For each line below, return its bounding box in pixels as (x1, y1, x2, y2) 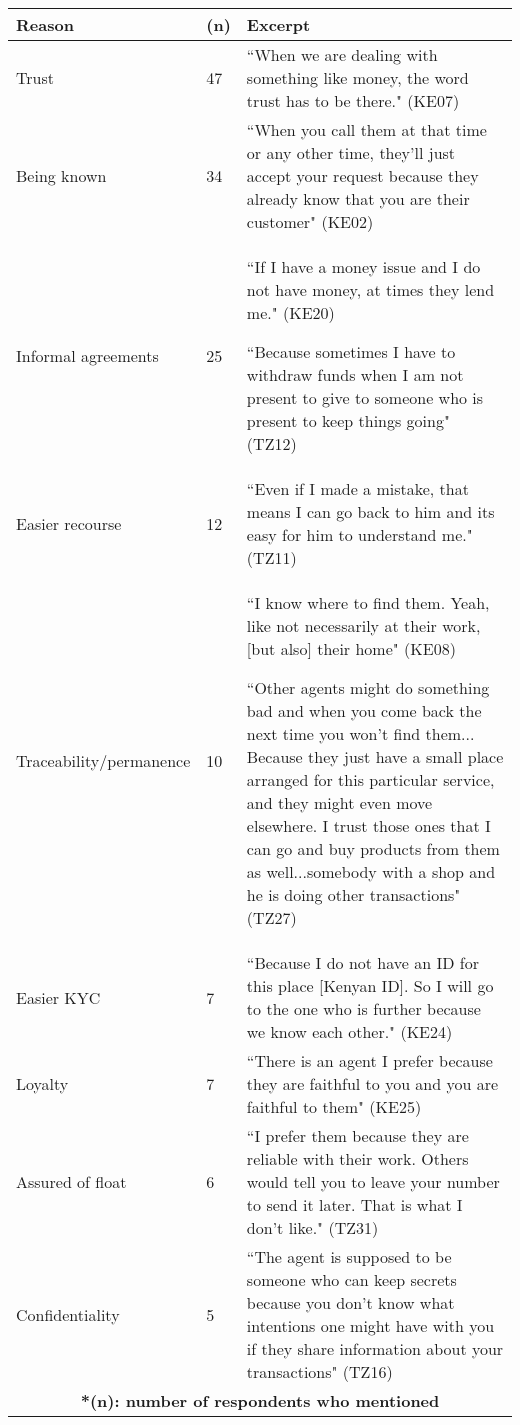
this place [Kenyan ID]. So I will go (246, 974, 494, 997)
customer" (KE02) (246, 210, 374, 233)
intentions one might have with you (246, 1314, 495, 1337)
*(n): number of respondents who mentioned (80, 1389, 440, 1412)
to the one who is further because (246, 997, 481, 1020)
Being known (16, 164, 107, 187)
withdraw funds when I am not (246, 363, 464, 386)
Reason (16, 13, 74, 36)
